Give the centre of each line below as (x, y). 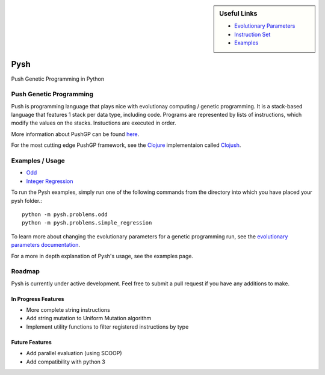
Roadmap (26, 271)
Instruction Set (252, 34)
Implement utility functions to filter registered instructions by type (107, 327)
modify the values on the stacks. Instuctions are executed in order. (94, 123)
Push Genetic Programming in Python (58, 79)
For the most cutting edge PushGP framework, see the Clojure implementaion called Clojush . (126, 145)
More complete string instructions (68, 310)
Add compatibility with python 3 (66, 362)
